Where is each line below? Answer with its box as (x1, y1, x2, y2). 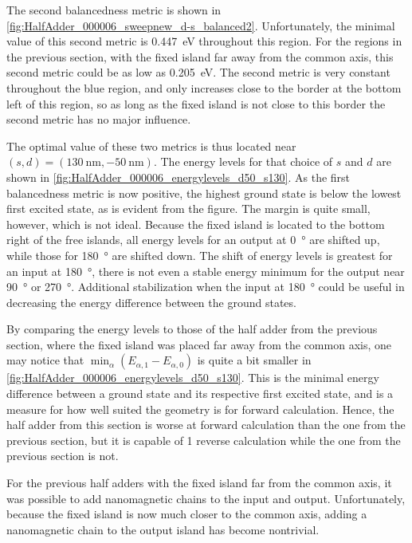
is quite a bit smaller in (197, 352, 312, 368)
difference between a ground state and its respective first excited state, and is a (6, 385, 394, 402)
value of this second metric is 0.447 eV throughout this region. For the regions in (6, 33, 402, 49)
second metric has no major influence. (6, 111, 191, 128)
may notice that (6, 352, 84, 368)
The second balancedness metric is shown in (6, 2, 222, 18)
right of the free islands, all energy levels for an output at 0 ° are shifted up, (6, 231, 380, 248)
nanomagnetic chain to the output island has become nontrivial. (6, 521, 320, 537)
